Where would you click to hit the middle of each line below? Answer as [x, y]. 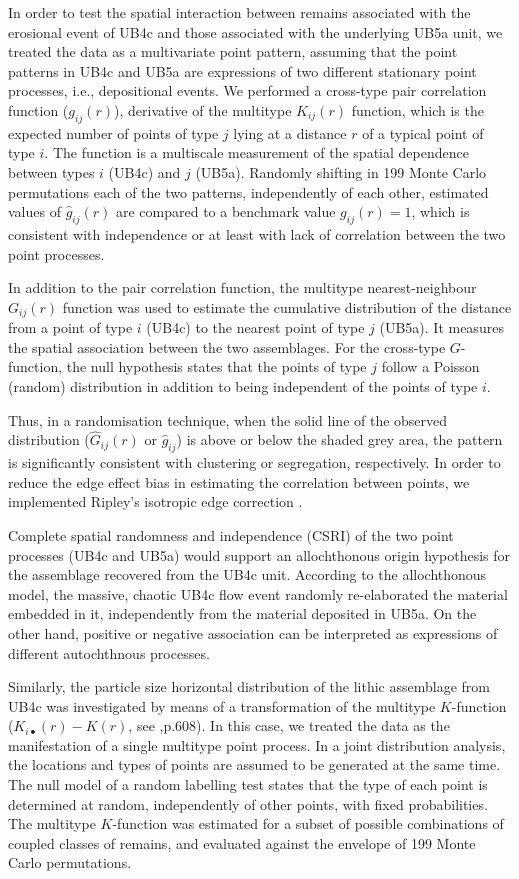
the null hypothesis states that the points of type [216, 366]
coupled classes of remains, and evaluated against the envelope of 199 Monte [242, 842]
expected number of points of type [113, 132]
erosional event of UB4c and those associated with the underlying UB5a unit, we [255, 31]
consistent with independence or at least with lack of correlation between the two [257, 233]
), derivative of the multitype [203, 109]
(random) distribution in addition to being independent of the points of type [243, 385]
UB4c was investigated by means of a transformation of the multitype [222, 705]
